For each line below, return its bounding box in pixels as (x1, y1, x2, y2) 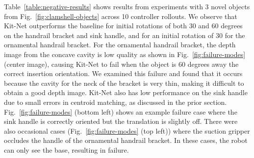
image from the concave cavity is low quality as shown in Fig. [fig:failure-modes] (4, 49, 246, 59)
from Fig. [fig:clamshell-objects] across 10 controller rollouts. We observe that (4, 11, 237, 21)
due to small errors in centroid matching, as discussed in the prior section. (4, 97, 227, 107)
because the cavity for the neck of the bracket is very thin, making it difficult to (4, 78, 244, 88)
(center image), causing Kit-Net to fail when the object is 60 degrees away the (4, 59, 239, 69)
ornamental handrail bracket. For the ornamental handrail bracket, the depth (4, 39, 236, 50)
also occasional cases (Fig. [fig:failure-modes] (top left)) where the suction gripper (4, 125, 250, 136)
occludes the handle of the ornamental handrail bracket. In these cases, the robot (4, 135, 248, 145)
